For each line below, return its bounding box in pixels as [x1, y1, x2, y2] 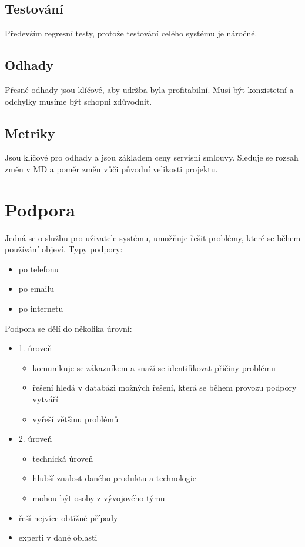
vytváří [32, 393, 58, 405]
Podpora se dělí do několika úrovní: [5, 322, 132, 334]
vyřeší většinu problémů [32, 412, 119, 425]
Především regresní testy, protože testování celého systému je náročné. [5, 27, 257, 39]
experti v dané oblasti [18, 531, 98, 543]
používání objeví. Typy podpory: [5, 243, 123, 255]
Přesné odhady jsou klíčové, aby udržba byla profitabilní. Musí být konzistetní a [5, 84, 294, 95]
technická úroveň [32, 452, 93, 464]
